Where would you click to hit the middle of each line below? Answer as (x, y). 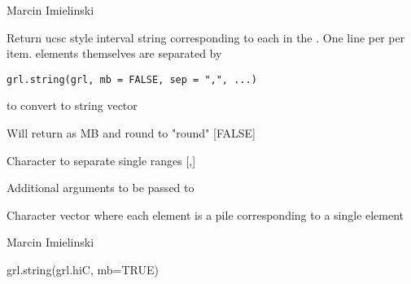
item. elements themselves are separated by (114, 53)
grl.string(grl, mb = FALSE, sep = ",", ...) (132, 79)
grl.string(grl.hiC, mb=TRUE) (83, 269)
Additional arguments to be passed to (101, 188)
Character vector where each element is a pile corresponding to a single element (205, 214)
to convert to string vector (72, 105)
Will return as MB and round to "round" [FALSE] (131, 133)
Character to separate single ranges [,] (101, 160)
